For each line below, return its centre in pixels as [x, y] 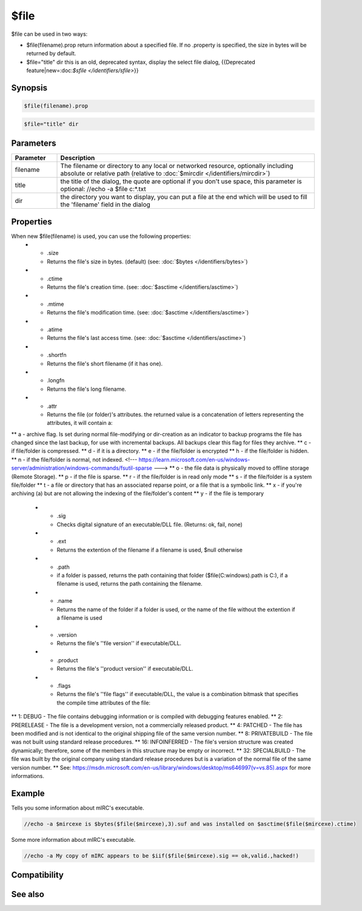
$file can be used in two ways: [49, 34]
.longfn [56, 381]
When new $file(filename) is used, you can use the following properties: [101, 236]
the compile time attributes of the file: [104, 703]
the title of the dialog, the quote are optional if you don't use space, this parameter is [181, 181]
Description [78, 158]
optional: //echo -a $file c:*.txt [103, 189]
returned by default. [51, 53]
